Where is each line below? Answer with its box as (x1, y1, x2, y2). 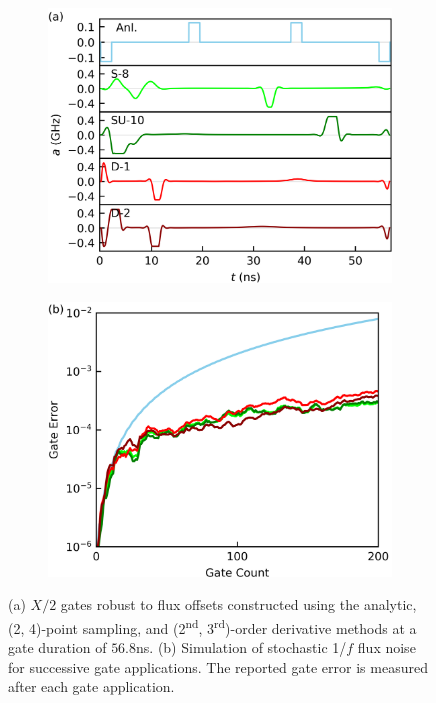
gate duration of (8, 637, 107, 658)
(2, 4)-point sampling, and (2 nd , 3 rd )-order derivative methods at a (8, 615, 417, 638)
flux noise (357, 637, 416, 658)
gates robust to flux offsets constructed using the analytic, (60, 594, 417, 615)
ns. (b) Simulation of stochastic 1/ (136, 637, 347, 658)
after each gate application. (8, 676, 175, 697)
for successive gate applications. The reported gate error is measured (8, 656, 428, 677)
